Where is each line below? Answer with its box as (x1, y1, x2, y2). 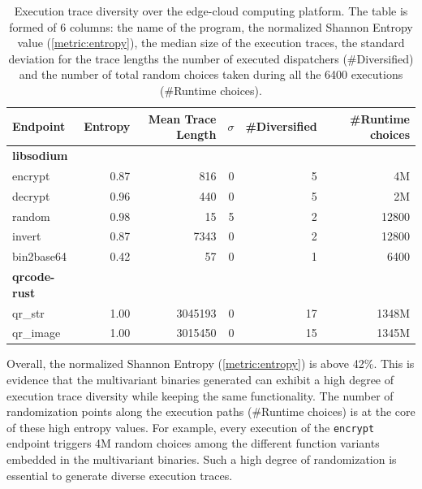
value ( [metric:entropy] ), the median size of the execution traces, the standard (17, 34, 405, 51)
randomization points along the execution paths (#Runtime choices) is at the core (6, 403, 416, 420)
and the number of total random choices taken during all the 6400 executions (19, 66, 403, 83)
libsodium (12, 147, 68, 163)
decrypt (12, 187, 50, 204)
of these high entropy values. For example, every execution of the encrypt (6, 418, 375, 435)
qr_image (12, 324, 61, 341)
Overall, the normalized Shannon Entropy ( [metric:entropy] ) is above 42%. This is (6, 355, 415, 372)
